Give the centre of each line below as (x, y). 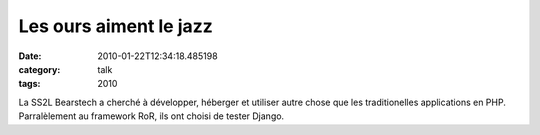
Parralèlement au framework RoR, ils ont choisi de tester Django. (151, 116)
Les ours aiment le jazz (116, 26)
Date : (30, 56)
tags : (29, 84)
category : (39, 69)
